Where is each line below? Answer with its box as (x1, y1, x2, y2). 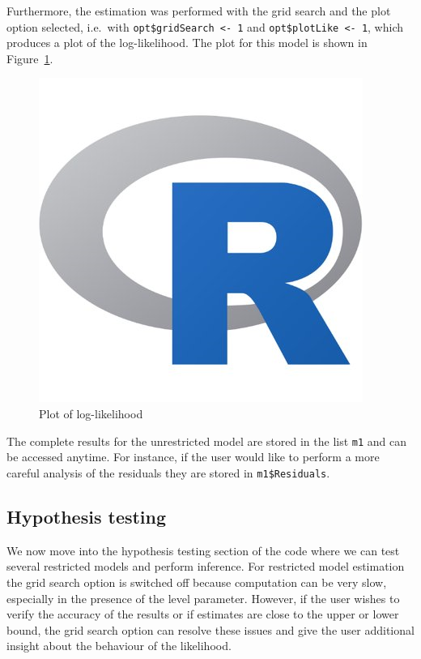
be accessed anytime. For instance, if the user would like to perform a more (6, 448, 380, 465)
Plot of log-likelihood (39, 405, 143, 422)
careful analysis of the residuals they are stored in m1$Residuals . (6, 464, 330, 481)
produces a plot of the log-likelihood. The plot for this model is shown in (6, 34, 368, 51)
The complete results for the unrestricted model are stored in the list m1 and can (6, 432, 407, 449)
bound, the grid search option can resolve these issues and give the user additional (6, 621, 415, 638)
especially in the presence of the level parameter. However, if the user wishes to (6, 589, 400, 606)
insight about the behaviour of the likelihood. (6, 637, 232, 654)
